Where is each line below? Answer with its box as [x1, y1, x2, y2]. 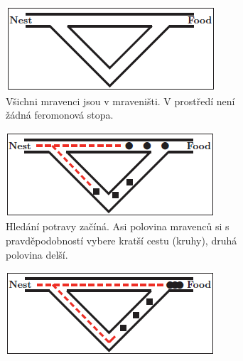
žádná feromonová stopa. [6, 107, 114, 122]
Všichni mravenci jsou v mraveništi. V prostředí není [6, 93, 235, 108]
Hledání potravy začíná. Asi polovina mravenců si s [6, 219, 229, 234]
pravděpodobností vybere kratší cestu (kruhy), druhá [6, 232, 237, 247]
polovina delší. [6, 247, 68, 262]
